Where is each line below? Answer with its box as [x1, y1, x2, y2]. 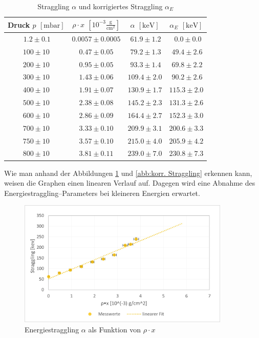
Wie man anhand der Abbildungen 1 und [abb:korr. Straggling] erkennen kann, [4, 167, 252, 178]
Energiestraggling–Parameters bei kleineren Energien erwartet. [4, 187, 200, 198]
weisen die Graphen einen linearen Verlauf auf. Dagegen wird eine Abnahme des [4, 177, 255, 188]
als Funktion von [88, 324, 141, 334]
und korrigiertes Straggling [78, 1, 163, 11]
